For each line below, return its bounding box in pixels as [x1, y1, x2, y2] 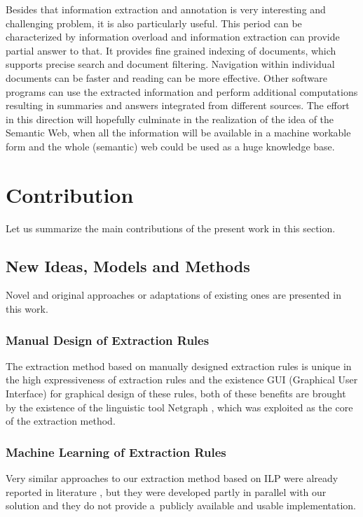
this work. [6, 302, 48, 316]
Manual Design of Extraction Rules [6, 331, 210, 348]
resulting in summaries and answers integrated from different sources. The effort [6, 98, 350, 113]
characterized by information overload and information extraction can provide [6, 29, 340, 44]
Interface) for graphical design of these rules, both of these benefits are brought [6, 386, 346, 401]
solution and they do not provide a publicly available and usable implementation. [6, 498, 356, 513]
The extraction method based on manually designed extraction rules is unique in [6, 358, 352, 373]
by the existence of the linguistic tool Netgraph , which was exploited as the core [6, 399, 353, 414]
